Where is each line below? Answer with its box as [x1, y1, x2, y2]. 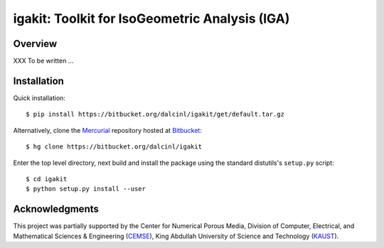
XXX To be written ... [13, 57, 74, 65]
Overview [13, 38, 58, 50]
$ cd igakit [26, 175, 68, 183]
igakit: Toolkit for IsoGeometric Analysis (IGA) [13, 11, 290, 26]
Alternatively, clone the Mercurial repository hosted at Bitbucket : [13, 126, 202, 134]
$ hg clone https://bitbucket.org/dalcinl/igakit [26, 143, 203, 151]
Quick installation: [13, 93, 65, 102]
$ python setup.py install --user [26, 185, 146, 193]
